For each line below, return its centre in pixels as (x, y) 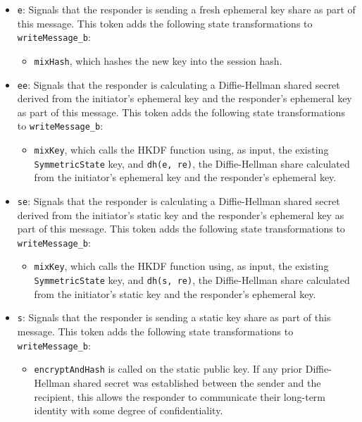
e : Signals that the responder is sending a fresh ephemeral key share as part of (186, 9)
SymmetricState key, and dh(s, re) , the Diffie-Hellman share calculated (192, 280)
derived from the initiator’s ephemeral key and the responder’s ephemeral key (185, 98)
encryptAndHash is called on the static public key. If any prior (168, 369)
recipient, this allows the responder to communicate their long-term (180, 396)
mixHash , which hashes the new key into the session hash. (158, 60)
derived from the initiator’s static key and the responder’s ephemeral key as (181, 215)
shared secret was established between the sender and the (197, 382)
